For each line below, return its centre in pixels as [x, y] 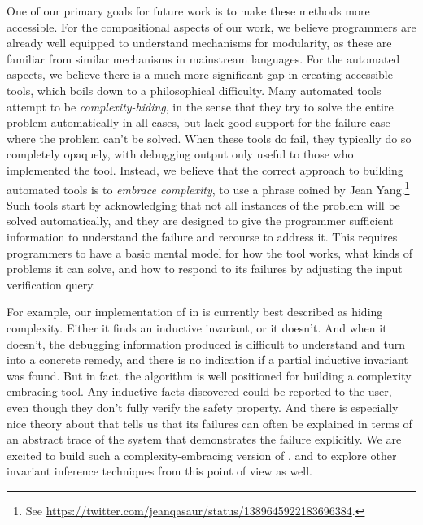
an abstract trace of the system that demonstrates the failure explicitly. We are [204, 439]
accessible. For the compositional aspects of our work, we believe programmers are [211, 26]
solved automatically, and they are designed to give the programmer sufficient [200, 221]
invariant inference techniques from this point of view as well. [160, 471]
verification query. [51, 284]
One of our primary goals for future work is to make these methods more [188, 11]
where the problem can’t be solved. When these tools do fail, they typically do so [209, 138]
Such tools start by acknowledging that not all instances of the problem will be [203, 204]
